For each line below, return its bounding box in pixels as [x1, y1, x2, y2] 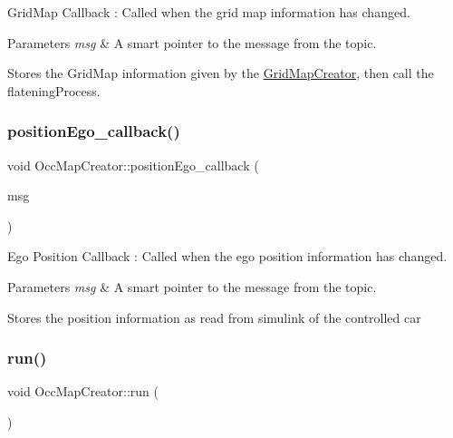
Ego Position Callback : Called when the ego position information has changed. [7, 247, 448, 266]
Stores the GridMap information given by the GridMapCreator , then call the [7, 63, 434, 83]
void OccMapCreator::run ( [7, 382, 159, 401]
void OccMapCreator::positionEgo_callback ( [7, 155, 259, 174]
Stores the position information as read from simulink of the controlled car [7, 307, 421, 326]
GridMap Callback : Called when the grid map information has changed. [7, 3, 410, 21]
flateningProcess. [7, 81, 101, 100]
